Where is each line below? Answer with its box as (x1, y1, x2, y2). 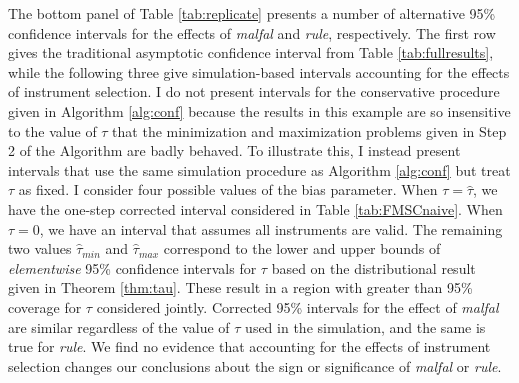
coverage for (8, 296, 82, 317)
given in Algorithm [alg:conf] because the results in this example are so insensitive (8, 100, 511, 121)
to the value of (8, 120, 97, 141)
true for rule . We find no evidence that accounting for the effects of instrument (8, 336, 491, 357)
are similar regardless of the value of (8, 316, 230, 337)
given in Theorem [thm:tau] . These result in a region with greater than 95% (8, 277, 473, 298)
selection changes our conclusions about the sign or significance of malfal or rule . (8, 355, 502, 376)
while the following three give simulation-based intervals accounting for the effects (8, 61, 510, 82)
